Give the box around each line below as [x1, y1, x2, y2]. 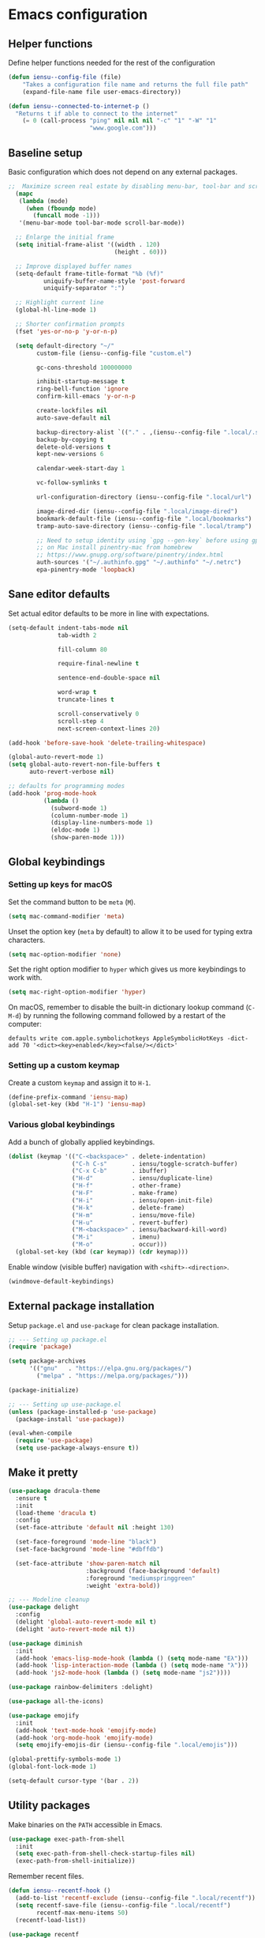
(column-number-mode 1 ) [50, 812, 129, 820]
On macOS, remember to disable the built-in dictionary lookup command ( [8, 1002, 248, 1012]
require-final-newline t [58, 660, 140, 668]
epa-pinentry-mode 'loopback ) [36, 566, 136, 574]
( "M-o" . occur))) [71, 1241, 168, 1249]
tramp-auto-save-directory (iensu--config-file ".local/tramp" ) [36, 522, 252, 530]
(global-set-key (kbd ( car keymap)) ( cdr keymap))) [15, 1248, 189, 1256]
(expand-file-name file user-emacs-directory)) [22, 88, 181, 96]
